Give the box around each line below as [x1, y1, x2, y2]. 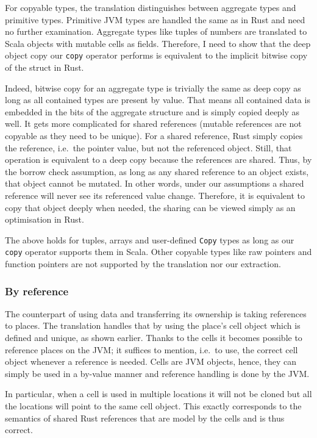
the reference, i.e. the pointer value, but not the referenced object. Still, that [5, 141, 292, 154]
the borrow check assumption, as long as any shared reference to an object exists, [5, 165, 309, 178]
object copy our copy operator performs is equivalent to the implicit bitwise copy [5, 49, 308, 62]
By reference [5, 283, 69, 298]
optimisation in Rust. [5, 213, 84, 226]
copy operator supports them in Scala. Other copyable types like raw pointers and [5, 245, 312, 258]
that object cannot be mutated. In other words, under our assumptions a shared [5, 177, 304, 190]
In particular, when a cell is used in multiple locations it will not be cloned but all [5, 387, 312, 400]
